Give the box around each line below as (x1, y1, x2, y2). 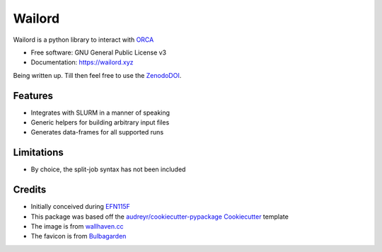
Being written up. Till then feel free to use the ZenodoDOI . (13, 71, 182, 79)
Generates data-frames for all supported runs (30, 128, 164, 137)
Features (13, 89, 53, 102)
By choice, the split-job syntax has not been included (30, 165, 186, 173)
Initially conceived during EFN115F (30, 202, 131, 211)
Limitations (13, 147, 64, 159)
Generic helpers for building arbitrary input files (30, 118, 170, 127)
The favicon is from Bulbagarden (30, 232, 127, 241)
